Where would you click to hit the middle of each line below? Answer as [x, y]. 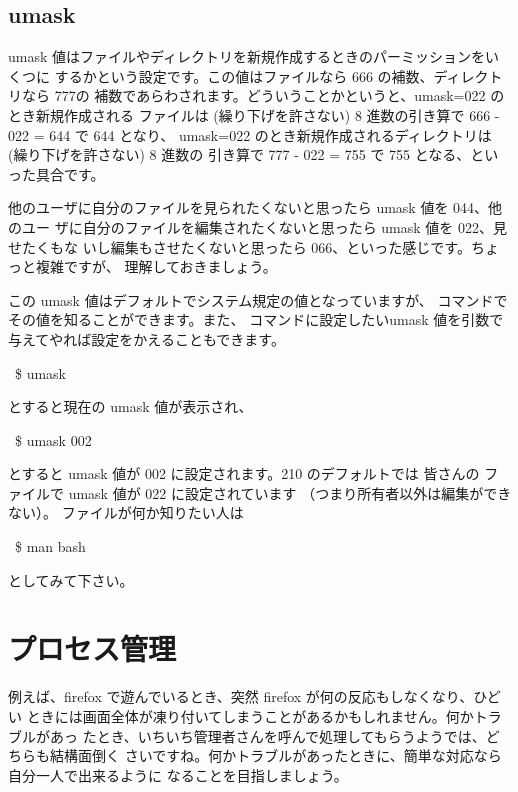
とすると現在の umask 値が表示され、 [130, 406]
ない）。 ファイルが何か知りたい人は [126, 512]
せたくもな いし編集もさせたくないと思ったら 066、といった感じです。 [239, 246]
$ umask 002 [53, 439]
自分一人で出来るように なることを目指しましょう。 [178, 774]
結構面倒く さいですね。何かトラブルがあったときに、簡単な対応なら [275, 755]
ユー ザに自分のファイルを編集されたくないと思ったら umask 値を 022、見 [264, 226]
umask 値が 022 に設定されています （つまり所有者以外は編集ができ [290, 492]
